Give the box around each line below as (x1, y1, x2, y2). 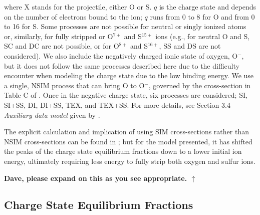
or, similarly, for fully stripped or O (4, 31, 113, 41)
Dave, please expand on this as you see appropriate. (4, 172, 187, 183)
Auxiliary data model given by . (4, 109, 100, 120)
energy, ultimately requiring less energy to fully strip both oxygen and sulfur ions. (4, 155, 255, 166)
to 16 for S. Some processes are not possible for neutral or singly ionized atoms (4, 21, 246, 32)
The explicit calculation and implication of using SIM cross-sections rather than (4, 126, 249, 137)
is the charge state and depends (159, 2, 256, 12)
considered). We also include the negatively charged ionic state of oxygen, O (4, 50, 238, 61)
